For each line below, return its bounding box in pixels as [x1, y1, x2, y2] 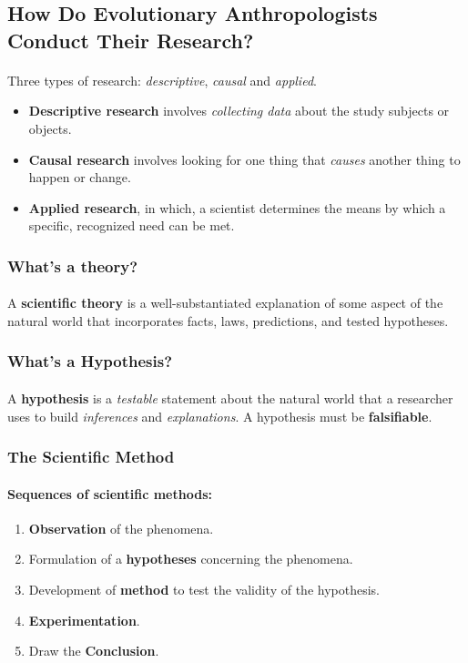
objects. [28, 118, 72, 138]
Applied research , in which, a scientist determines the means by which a [28, 198, 446, 217]
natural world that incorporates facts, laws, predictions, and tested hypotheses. [7, 311, 449, 330]
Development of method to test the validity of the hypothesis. [28, 580, 381, 598]
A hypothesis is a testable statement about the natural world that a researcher [7, 388, 453, 407]
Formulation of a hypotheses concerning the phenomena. [28, 549, 353, 568]
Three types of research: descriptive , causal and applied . [7, 70, 317, 89]
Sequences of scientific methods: [7, 484, 212, 503]
